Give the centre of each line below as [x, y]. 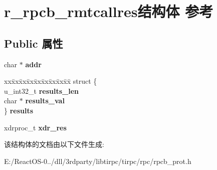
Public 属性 [34, 43]
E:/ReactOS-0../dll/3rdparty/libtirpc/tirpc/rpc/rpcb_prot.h [98, 161]
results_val [45, 101]
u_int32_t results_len [41, 91]
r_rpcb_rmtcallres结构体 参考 [109, 11]
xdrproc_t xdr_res [35, 127]
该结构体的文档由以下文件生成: [54, 144]
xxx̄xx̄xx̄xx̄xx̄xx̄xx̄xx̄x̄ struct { [51, 81]
